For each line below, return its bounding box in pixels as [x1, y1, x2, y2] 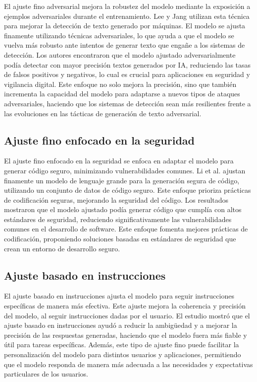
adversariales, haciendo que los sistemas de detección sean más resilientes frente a [4, 98, 251, 108]
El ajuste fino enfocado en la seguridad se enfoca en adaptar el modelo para [4, 155, 234, 166]
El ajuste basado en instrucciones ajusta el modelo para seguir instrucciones [4, 291, 234, 301]
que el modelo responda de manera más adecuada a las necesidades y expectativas [4, 359, 253, 369]
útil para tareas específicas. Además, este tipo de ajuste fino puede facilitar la [4, 339, 239, 350]
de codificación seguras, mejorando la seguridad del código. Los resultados [4, 194, 229, 205]
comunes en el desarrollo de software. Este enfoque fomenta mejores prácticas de [4, 224, 248, 234]
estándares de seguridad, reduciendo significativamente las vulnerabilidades [4, 214, 232, 224]
